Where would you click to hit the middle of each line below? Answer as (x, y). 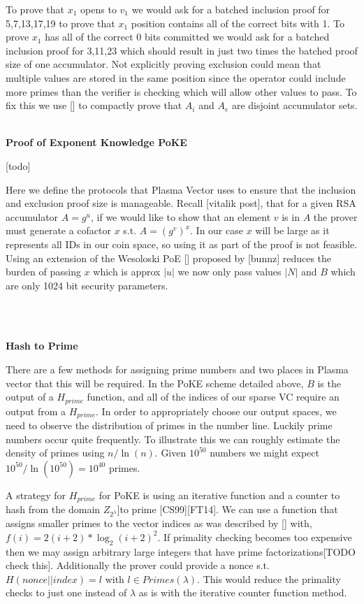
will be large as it (292, 230)
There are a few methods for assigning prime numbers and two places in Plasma (177, 369)
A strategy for (36, 495)
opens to (99, 9)
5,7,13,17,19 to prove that (60, 23)
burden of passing (43, 272)
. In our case (217, 230)
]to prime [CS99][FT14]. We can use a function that (227, 509)
